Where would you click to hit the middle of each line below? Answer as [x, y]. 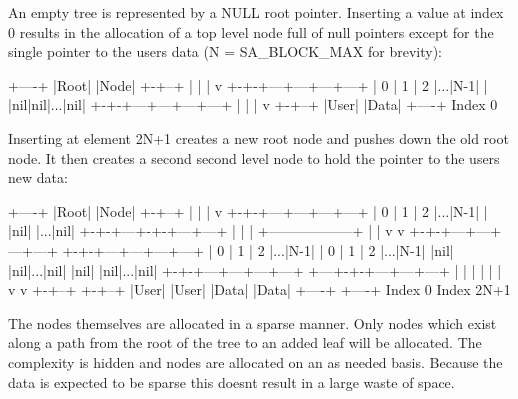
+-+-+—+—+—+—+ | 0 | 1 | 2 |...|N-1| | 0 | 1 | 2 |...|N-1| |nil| [258, 249]
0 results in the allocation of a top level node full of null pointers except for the [251, 31]
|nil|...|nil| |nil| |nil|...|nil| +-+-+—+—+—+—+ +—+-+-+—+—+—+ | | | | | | [255, 269]
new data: [38, 177]
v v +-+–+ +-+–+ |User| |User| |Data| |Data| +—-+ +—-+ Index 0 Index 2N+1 [259, 289]
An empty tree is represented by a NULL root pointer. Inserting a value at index [256, 12]
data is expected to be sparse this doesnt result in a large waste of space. [231, 381]
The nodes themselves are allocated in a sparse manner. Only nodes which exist [252, 322]
